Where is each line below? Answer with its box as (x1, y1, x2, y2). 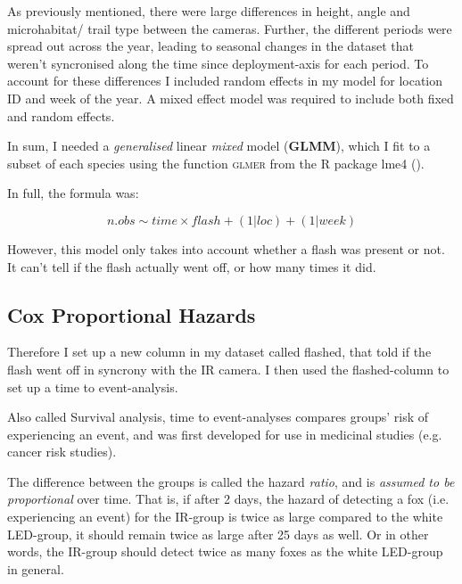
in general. (7, 559, 64, 578)
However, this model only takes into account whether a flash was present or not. (7, 239, 445, 258)
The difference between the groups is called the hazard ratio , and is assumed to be (7, 472, 455, 490)
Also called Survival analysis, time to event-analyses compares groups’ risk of (7, 407, 429, 426)
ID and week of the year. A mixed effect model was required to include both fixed (7, 88, 454, 107)
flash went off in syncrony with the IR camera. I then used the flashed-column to (7, 359, 450, 378)
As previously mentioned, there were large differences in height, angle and (7, 2, 410, 20)
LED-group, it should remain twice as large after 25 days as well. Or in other (7, 524, 429, 543)
